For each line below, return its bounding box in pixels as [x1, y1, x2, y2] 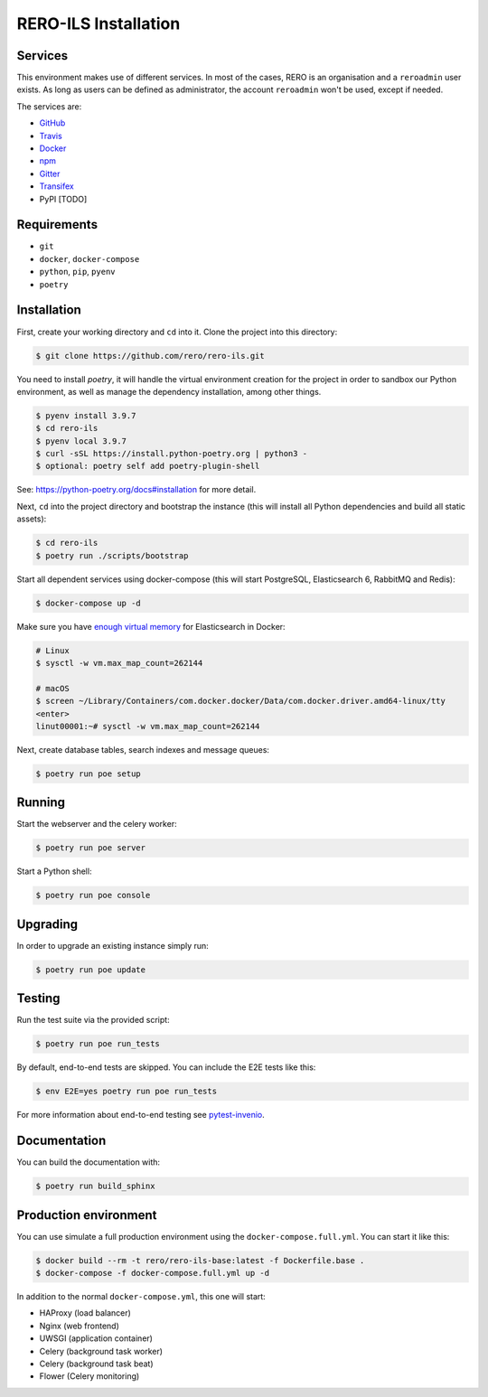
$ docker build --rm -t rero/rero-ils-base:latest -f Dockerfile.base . [35, 1255, 365, 1265]
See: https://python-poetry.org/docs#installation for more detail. [16, 484, 257, 495]
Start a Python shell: [16, 866, 92, 877]
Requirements [16, 217, 99, 232]
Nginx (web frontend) [39, 1320, 119, 1331]
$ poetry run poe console [35, 890, 151, 901]
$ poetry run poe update [35, 964, 146, 975]
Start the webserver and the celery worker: [16, 819, 177, 830]
